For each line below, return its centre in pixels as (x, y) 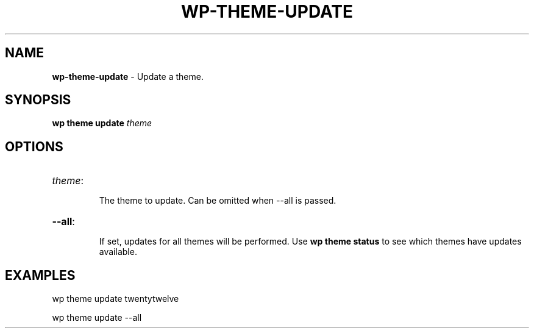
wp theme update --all (97, 318)
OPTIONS (34, 146)
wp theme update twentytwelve (116, 299)
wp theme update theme (102, 123)
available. (118, 252)
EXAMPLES (40, 275)
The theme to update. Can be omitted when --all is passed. (218, 201)
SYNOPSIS (38, 100)
